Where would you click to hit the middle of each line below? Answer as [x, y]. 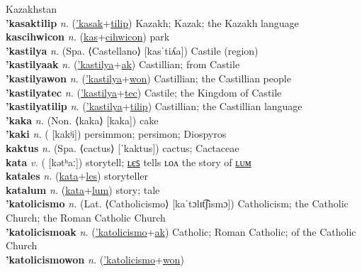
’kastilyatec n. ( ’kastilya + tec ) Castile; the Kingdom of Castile [144, 92]
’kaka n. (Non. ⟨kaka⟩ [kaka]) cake [82, 120]
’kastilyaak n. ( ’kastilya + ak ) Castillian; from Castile [123, 64]
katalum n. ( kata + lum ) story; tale [83, 189]
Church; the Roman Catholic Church [86, 217]
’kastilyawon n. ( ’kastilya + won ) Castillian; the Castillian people [148, 78]
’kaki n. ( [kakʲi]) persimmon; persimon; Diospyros [116, 134]
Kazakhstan [32, 9]
